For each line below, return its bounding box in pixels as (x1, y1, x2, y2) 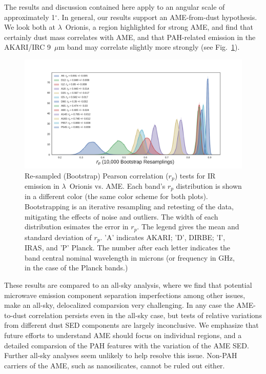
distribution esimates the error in (25, 221, 129, 232)
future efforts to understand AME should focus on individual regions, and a (4, 329, 242, 340)
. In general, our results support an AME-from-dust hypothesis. (57, 11, 257, 22)
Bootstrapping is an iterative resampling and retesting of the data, (25, 201, 234, 212)
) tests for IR (174, 170, 216, 181)
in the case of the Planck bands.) (25, 262, 128, 273)
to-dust (4, 309, 27, 320)
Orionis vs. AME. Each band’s (69, 181, 166, 191)
